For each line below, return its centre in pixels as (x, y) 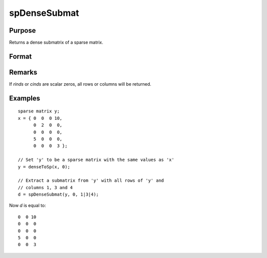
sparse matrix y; (39, 111)
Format (21, 56)
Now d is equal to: (28, 206)
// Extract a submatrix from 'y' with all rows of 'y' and (91, 181)
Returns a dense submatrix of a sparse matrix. (56, 43)
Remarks (23, 72)
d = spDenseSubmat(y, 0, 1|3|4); (58, 195)
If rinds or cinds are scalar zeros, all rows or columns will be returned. (80, 84)
